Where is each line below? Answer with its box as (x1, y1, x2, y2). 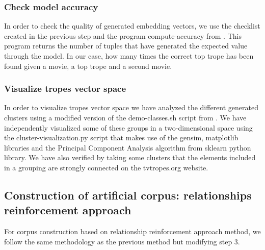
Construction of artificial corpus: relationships (4, 187, 252, 203)
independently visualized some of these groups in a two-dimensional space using (4, 122, 253, 133)
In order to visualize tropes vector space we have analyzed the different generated (4, 102, 258, 113)
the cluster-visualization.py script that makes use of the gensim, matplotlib (4, 132, 238, 143)
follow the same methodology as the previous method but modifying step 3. (4, 236, 240, 246)
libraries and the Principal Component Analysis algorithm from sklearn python (4, 142, 251, 153)
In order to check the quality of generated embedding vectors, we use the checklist (4, 20, 260, 31)
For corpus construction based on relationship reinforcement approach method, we (4, 226, 261, 237)
